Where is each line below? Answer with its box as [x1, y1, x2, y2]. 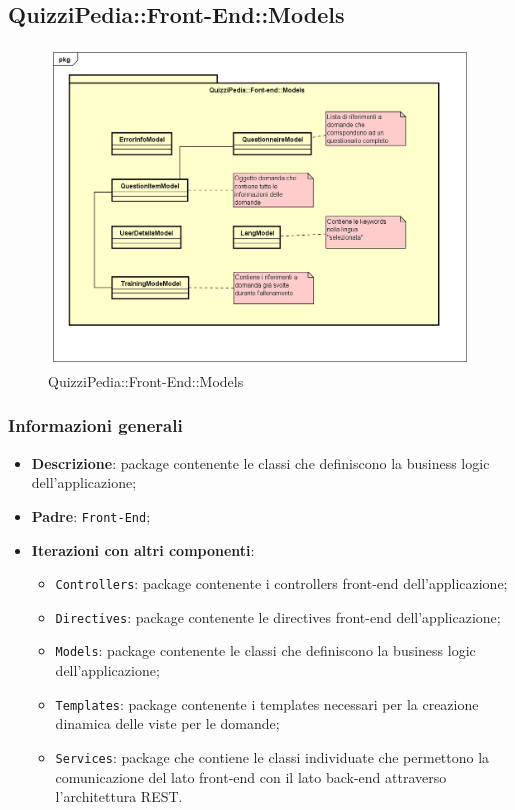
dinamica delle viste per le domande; [55, 713, 280, 734]
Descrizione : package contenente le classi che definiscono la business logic [31, 452, 490, 473]
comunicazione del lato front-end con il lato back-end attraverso [55, 766, 447, 787]
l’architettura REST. [55, 786, 183, 807]
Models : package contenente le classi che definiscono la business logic [55, 640, 476, 661]
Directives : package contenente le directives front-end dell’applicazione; [55, 606, 501, 627]
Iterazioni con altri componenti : [31, 539, 255, 560]
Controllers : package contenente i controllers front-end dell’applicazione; [55, 573, 508, 594]
